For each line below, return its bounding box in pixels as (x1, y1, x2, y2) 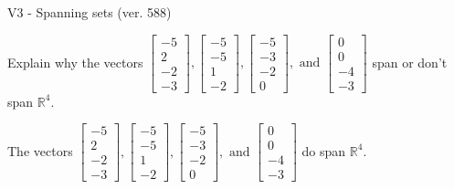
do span (301, 141, 346, 160)
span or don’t (372, 52, 448, 71)
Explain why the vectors (7, 52, 143, 71)
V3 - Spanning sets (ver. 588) (7, 3, 172, 21)
